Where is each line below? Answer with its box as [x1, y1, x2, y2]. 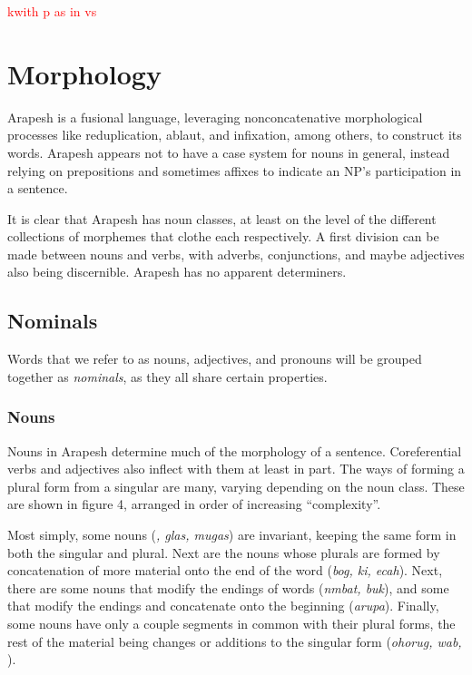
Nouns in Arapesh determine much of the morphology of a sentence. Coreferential [7, 441, 462, 460]
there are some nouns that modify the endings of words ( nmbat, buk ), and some [7, 578, 449, 597]
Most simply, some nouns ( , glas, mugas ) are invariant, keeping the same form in [7, 525, 457, 544]
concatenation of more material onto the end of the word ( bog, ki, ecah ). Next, [7, 561, 443, 580]
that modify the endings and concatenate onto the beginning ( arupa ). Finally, [7, 596, 439, 615]
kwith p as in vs [7, 2, 97, 20]
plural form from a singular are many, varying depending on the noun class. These [7, 476, 465, 495]
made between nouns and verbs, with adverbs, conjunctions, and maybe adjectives [7, 244, 465, 263]
